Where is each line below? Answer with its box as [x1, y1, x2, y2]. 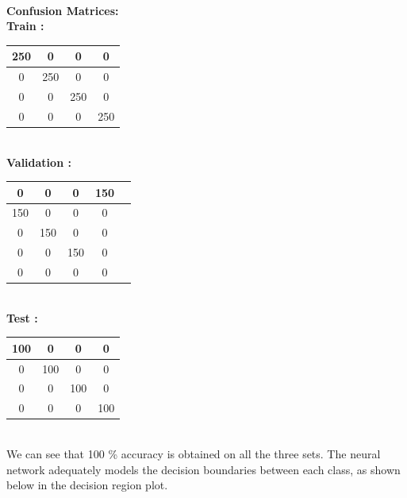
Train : [6, 17, 44, 34]
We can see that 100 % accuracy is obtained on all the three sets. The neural [6, 445, 381, 461]
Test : [6, 309, 38, 326]
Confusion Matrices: [6, 2, 119, 18]
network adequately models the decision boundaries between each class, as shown [6, 461, 401, 477]
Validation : [6, 153, 71, 170]
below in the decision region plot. [6, 477, 168, 493]
